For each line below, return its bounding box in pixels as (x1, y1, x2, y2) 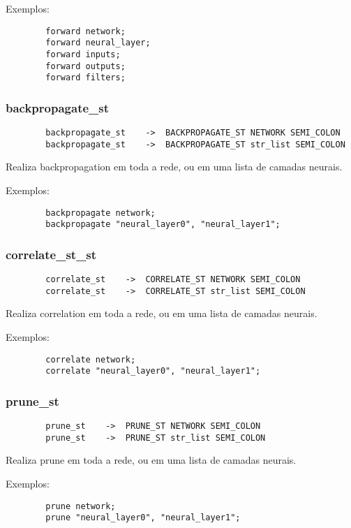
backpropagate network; (45, 207, 156, 218)
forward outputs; (45, 61, 126, 71)
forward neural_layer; (45, 38, 151, 48)
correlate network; (45, 354, 136, 365)
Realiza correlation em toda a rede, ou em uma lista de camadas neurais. (6, 306, 318, 321)
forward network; (45, 26, 126, 36)
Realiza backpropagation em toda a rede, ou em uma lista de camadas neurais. (6, 159, 343, 174)
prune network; (45, 501, 116, 511)
